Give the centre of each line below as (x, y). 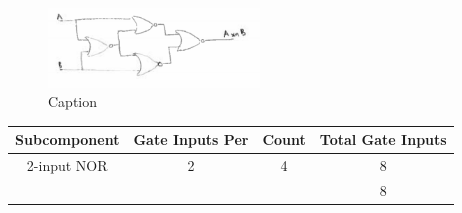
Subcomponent (67, 139)
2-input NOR (67, 165)
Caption (73, 101)
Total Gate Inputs (383, 139)
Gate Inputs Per (191, 139)
